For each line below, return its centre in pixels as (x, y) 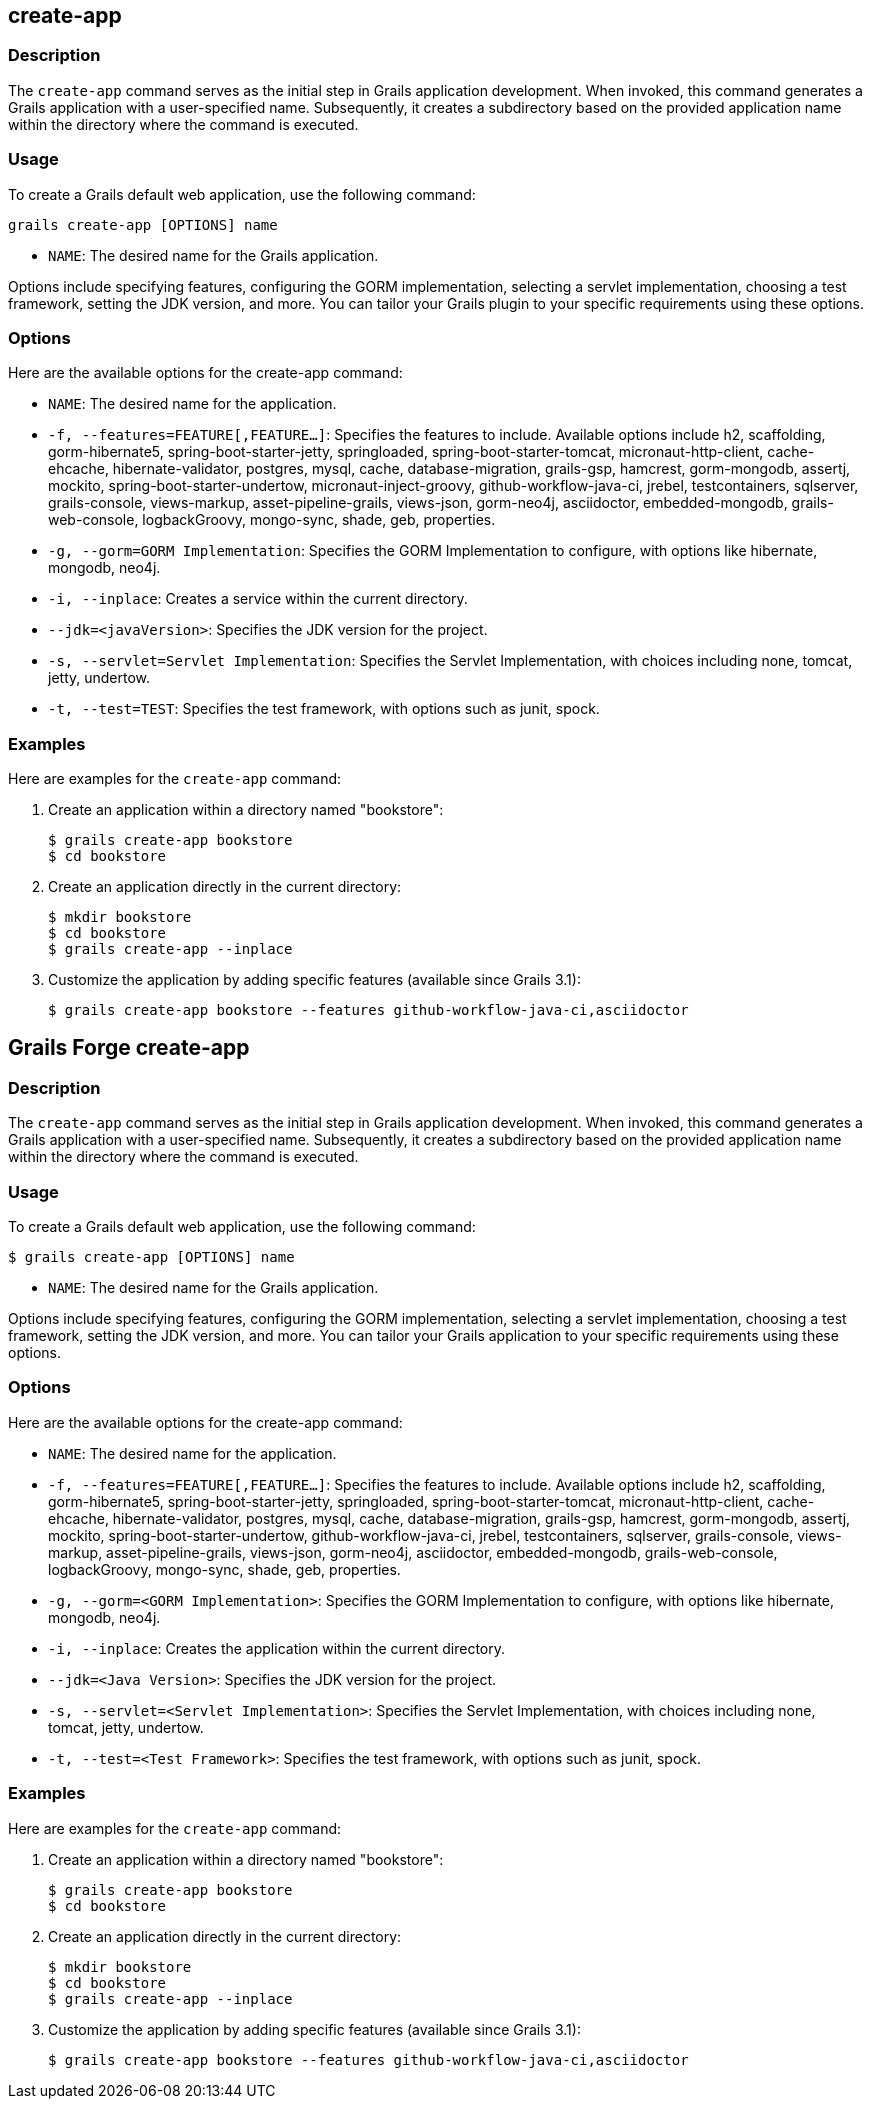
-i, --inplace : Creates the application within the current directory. (277, 1648)
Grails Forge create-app (129, 1048)
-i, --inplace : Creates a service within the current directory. (258, 599)
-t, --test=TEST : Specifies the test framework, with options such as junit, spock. (324, 709)
